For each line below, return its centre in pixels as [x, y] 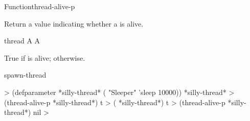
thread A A [22, 41]
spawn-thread [25, 75]
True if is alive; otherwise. [45, 57]
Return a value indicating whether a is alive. [74, 23]
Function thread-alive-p [40, 6]
